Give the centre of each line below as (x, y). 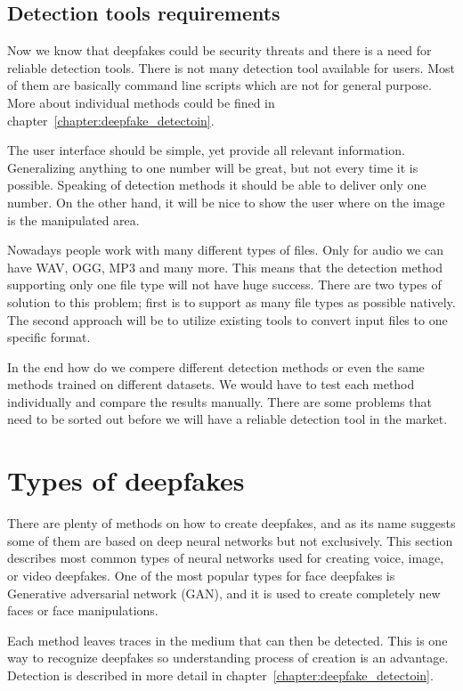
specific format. (49, 337)
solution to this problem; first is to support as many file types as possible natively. (231, 301)
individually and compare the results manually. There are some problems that (219, 401)
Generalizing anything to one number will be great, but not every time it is (213, 167)
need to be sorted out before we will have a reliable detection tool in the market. (227, 419)
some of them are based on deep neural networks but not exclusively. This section (230, 540)
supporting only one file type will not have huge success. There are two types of (224, 285)
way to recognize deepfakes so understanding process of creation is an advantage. (228, 658)
